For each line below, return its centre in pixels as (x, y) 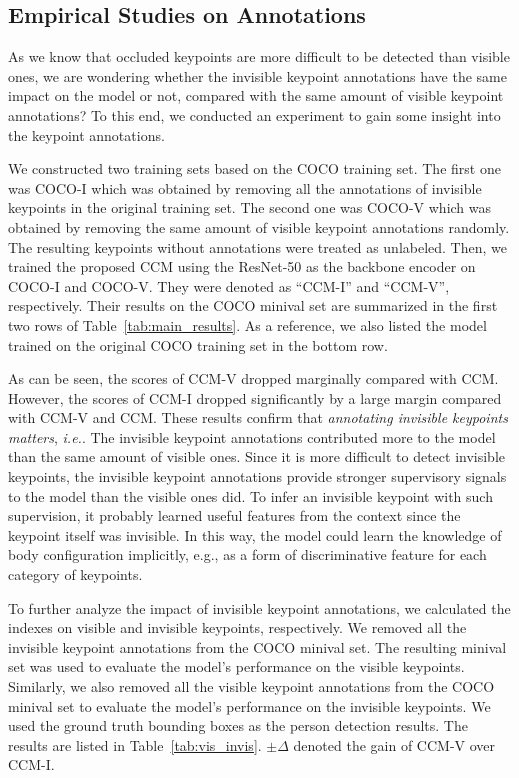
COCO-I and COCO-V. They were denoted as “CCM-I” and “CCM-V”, (229, 285)
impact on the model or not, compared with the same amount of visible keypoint (256, 95)
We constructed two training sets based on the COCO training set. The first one (254, 168)
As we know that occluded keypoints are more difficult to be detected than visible (259, 56)
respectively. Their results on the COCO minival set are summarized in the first (253, 305)
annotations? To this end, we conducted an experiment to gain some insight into (254, 114)
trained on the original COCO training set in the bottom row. (198, 344)
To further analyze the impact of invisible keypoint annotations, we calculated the (259, 607)
